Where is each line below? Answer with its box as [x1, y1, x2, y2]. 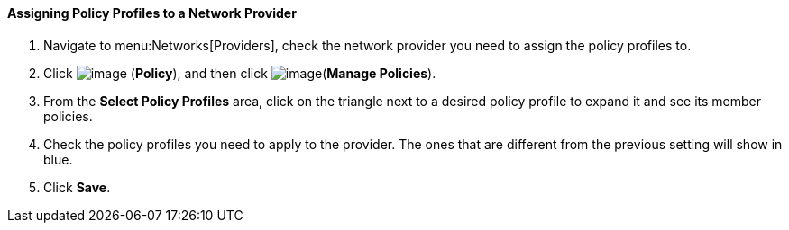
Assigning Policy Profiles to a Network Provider [7, 5, 297, 21]
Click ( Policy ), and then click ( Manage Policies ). [43, 65, 436, 81]
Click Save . [43, 179, 111, 195]
